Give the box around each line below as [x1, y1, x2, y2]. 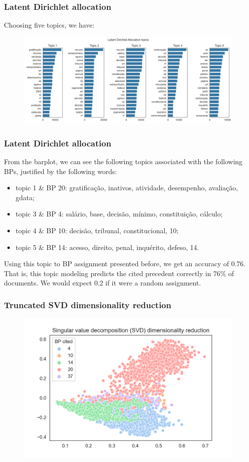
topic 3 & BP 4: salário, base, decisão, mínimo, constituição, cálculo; [15, 209, 223, 219]
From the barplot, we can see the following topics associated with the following [4, 156, 243, 167]
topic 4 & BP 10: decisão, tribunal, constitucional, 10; [15, 225, 178, 235]
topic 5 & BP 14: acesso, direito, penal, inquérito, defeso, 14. [15, 242, 199, 252]
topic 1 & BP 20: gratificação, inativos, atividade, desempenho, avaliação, [15, 182, 238, 193]
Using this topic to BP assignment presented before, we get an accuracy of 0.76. [4, 258, 246, 269]
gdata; [15, 192, 35, 202]
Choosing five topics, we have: [4, 20, 95, 30]
